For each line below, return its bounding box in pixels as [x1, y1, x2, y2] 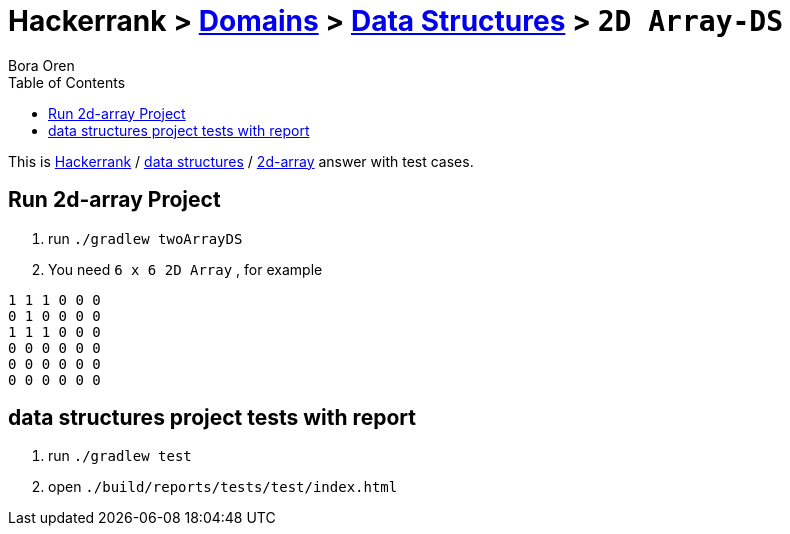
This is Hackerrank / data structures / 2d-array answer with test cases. [8, 152, 474, 170]
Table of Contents [8, 73, 126, 91]
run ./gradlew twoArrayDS [48, 229, 243, 247]
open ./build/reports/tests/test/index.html [48, 478, 398, 496]
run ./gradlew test [48, 447, 192, 465]
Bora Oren [8, 56, 75, 74]
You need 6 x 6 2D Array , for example [48, 260, 323, 278]
